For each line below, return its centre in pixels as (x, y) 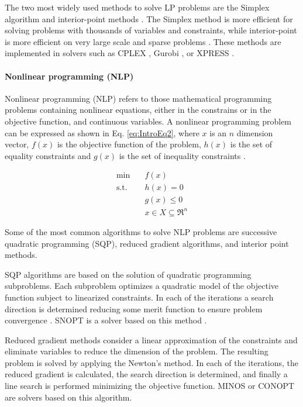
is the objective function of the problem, (129, 144)
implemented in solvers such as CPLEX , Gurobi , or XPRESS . (120, 53)
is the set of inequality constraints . (182, 155)
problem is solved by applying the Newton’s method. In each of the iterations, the (152, 362)
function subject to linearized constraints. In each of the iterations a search (139, 297)
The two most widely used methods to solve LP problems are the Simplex (137, 7)
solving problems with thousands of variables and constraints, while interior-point (151, 30)
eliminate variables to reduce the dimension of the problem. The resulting (137, 351)
